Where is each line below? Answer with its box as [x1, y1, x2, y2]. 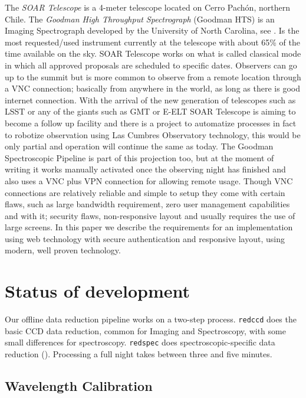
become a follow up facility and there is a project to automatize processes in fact [5, 116, 297, 129]
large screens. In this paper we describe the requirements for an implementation [5, 221, 293, 233]
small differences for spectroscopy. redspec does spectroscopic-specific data [5, 336, 275, 348]
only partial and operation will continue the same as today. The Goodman [5, 140, 274, 152]
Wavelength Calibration [5, 377, 153, 395]
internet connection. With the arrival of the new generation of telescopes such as [5, 93, 296, 106]
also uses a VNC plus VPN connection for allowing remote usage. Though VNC [5, 174, 293, 187]
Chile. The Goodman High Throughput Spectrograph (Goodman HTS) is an [5, 12, 275, 25]
